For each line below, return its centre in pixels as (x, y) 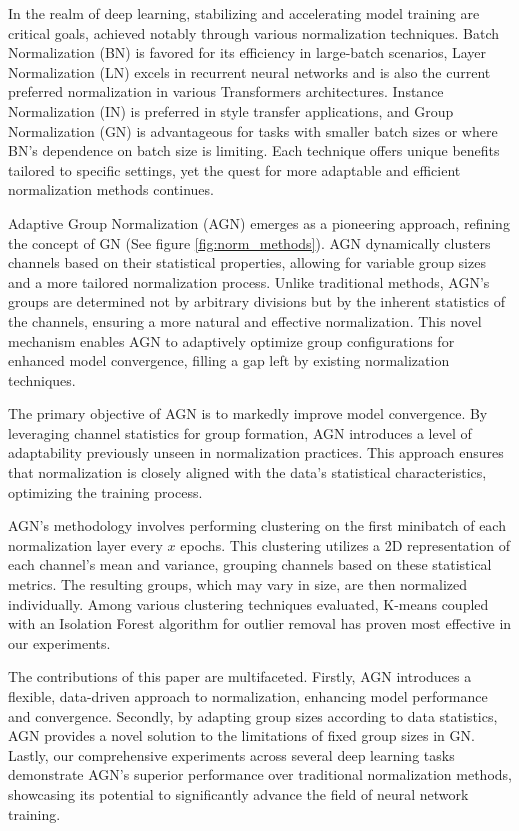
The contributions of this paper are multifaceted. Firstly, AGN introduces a (240, 676)
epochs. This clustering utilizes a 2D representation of (345, 544)
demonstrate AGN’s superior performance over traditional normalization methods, (260, 774)
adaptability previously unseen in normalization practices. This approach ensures (256, 452)
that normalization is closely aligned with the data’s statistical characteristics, (247, 472)
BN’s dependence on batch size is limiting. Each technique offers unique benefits (254, 150)
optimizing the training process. (105, 491)
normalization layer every (85, 544)
